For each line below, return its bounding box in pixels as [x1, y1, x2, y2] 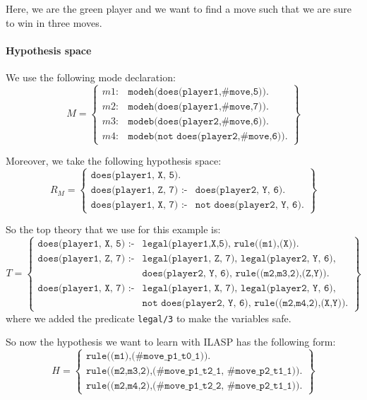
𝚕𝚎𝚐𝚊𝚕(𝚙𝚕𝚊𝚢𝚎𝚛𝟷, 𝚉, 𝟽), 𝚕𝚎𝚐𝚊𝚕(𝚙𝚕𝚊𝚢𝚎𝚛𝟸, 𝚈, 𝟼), [142, 254, 336, 264]
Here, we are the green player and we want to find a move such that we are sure [6, 1, 351, 16]
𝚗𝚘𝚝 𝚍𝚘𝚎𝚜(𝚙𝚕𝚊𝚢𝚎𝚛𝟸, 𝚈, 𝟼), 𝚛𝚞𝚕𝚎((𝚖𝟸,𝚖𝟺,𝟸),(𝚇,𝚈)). [142, 298, 349, 309]
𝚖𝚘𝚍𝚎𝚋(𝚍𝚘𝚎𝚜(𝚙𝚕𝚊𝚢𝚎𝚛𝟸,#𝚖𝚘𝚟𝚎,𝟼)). [128, 116, 269, 127]
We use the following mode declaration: [6, 69, 176, 84]
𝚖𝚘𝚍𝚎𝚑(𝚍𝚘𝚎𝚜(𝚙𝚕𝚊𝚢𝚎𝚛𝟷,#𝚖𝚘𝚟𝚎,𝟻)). [128, 86, 269, 97]
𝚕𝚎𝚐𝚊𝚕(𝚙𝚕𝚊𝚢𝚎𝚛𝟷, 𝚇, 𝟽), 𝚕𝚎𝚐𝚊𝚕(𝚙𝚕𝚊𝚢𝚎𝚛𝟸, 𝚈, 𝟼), [142, 283, 336, 294]
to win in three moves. [6, 15, 102, 30]
